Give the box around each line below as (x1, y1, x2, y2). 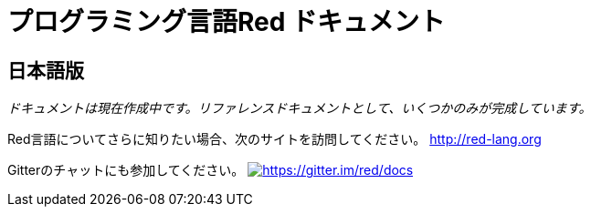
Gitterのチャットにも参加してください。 (7, 162, 245, 178)
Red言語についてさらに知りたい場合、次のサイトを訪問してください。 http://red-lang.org (7, 131, 542, 148)
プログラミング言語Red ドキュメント (7, 6, 446, 37)
